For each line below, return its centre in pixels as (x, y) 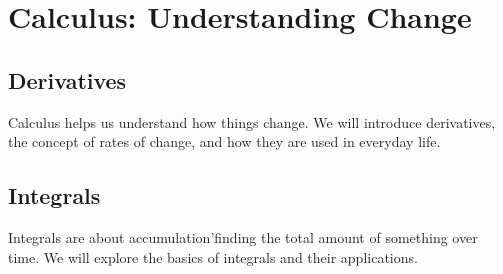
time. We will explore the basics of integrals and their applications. (213, 256)
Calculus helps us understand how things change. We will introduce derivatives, (252, 121)
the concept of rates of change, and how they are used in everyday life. (224, 141)
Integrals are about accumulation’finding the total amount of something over (243, 236)
